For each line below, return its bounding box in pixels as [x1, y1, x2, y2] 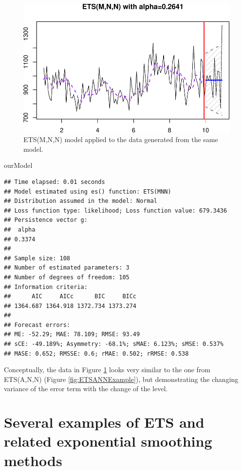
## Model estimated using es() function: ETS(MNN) [4, 188, 171, 195]
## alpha [4, 226, 36, 233]
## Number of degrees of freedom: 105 [4, 273, 130, 281]
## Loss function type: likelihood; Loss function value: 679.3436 [4, 207, 227, 214]
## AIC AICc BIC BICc [4, 293, 137, 300]
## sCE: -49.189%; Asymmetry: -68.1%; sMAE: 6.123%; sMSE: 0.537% [4, 341, 224, 348]
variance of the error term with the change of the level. [4, 383, 168, 394]
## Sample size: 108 [4, 254, 71, 262]
